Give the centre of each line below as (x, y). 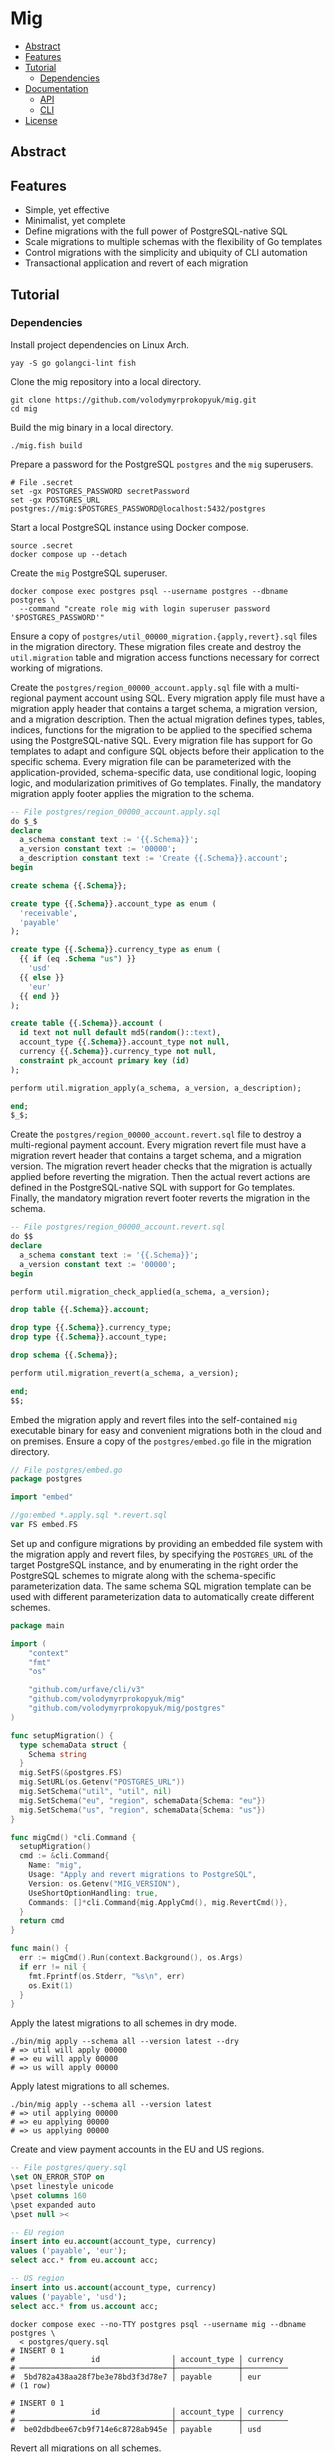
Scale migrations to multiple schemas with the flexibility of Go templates (173, 242)
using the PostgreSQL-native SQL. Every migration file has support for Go (161, 740)
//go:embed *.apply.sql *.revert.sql (89, 1515)
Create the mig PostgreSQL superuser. (89, 573)
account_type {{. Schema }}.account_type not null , (124, 1042)
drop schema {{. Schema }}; (64, 1355)
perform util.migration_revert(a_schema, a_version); (125, 1373)
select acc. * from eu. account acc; (84, 2260)
